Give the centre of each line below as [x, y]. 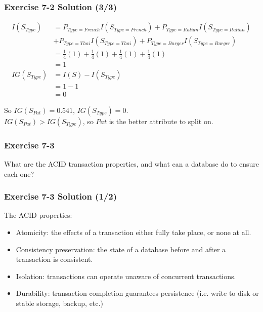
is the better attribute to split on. [161, 121]
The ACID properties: [38, 215]
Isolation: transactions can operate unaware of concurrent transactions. [126, 276]
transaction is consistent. [54, 259]
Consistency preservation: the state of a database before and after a [121, 249]
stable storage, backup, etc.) [59, 303]
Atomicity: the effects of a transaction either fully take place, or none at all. [134, 232]
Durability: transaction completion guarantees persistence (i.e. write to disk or [137, 293]
